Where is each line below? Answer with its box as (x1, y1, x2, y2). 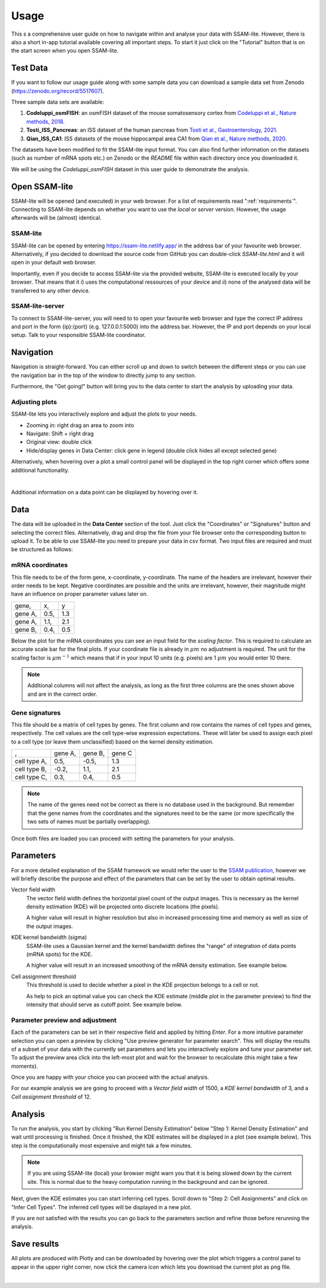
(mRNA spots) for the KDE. (26, 950, 93, 958)
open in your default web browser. (11, 259, 97, 266)
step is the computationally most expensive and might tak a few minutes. (11, 1142, 193, 1149)
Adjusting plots (11, 397, 57, 406)
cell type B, (14, 765, 47, 774)
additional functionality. (11, 466, 69, 474)
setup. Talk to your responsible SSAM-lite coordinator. (11, 332, 146, 339)
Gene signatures (11, 708, 61, 717)
